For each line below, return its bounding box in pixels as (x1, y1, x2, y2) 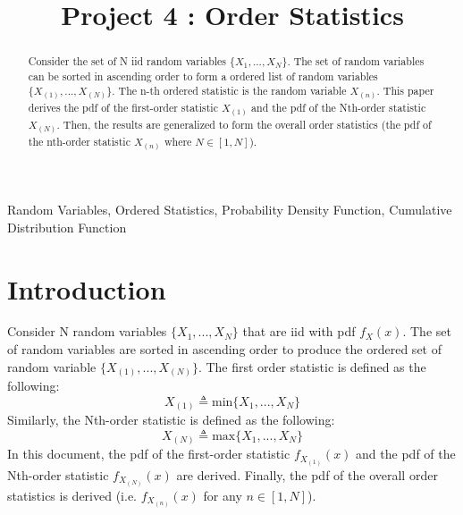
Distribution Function (7, 217, 127, 236)
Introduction (7, 270, 166, 307)
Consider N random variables (7, 322, 167, 341)
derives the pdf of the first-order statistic (28, 100, 218, 115)
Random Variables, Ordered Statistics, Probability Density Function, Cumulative (7, 200, 452, 219)
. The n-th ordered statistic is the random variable (112, 83, 347, 98)
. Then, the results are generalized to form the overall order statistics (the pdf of (56, 117, 432, 132)
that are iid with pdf (242, 322, 356, 341)
